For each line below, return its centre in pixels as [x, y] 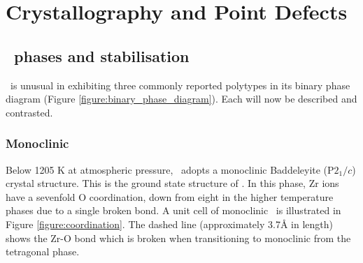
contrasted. [29, 112]
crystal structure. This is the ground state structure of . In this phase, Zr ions [172, 183]
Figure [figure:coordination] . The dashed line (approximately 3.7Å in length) [169, 224]
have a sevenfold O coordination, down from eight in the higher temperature [170, 196]
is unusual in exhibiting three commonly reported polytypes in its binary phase [180, 85]
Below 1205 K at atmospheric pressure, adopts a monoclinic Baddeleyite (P [170, 169]
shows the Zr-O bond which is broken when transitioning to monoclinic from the [178, 238]
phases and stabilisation [102, 55]
